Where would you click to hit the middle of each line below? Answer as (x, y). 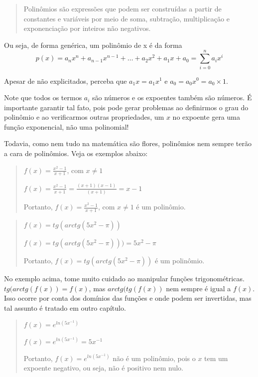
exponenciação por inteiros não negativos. (87, 28)
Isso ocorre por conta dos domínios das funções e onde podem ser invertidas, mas (128, 298)
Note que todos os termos (43, 97)
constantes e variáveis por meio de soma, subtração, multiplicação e (127, 18)
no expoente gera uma (206, 117)
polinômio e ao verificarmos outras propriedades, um (84, 117)
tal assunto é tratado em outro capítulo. (65, 307)
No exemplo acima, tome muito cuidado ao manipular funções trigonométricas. (124, 278)
